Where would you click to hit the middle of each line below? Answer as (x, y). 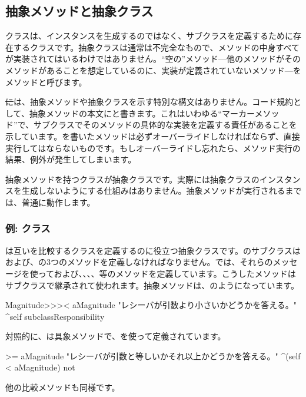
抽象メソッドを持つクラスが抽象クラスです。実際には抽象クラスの (132, 179)
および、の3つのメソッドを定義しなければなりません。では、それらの (139, 262)
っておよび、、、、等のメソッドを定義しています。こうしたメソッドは (167, 273)
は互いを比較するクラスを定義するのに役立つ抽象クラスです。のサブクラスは (153, 250)
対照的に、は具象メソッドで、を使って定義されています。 (116, 336)
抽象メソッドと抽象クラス (79, 11)
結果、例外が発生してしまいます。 (71, 159)
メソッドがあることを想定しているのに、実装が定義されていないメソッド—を (153, 70)
